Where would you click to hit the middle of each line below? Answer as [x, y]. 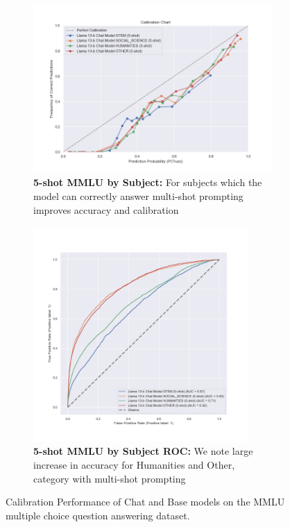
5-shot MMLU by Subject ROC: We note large [143, 451]
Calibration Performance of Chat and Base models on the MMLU [145, 502]
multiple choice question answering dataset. [98, 515]
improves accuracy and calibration [106, 209]
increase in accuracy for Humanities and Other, [134, 464]
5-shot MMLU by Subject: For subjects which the [148, 182]
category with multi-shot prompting [110, 478]
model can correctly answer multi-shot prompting [138, 195]
